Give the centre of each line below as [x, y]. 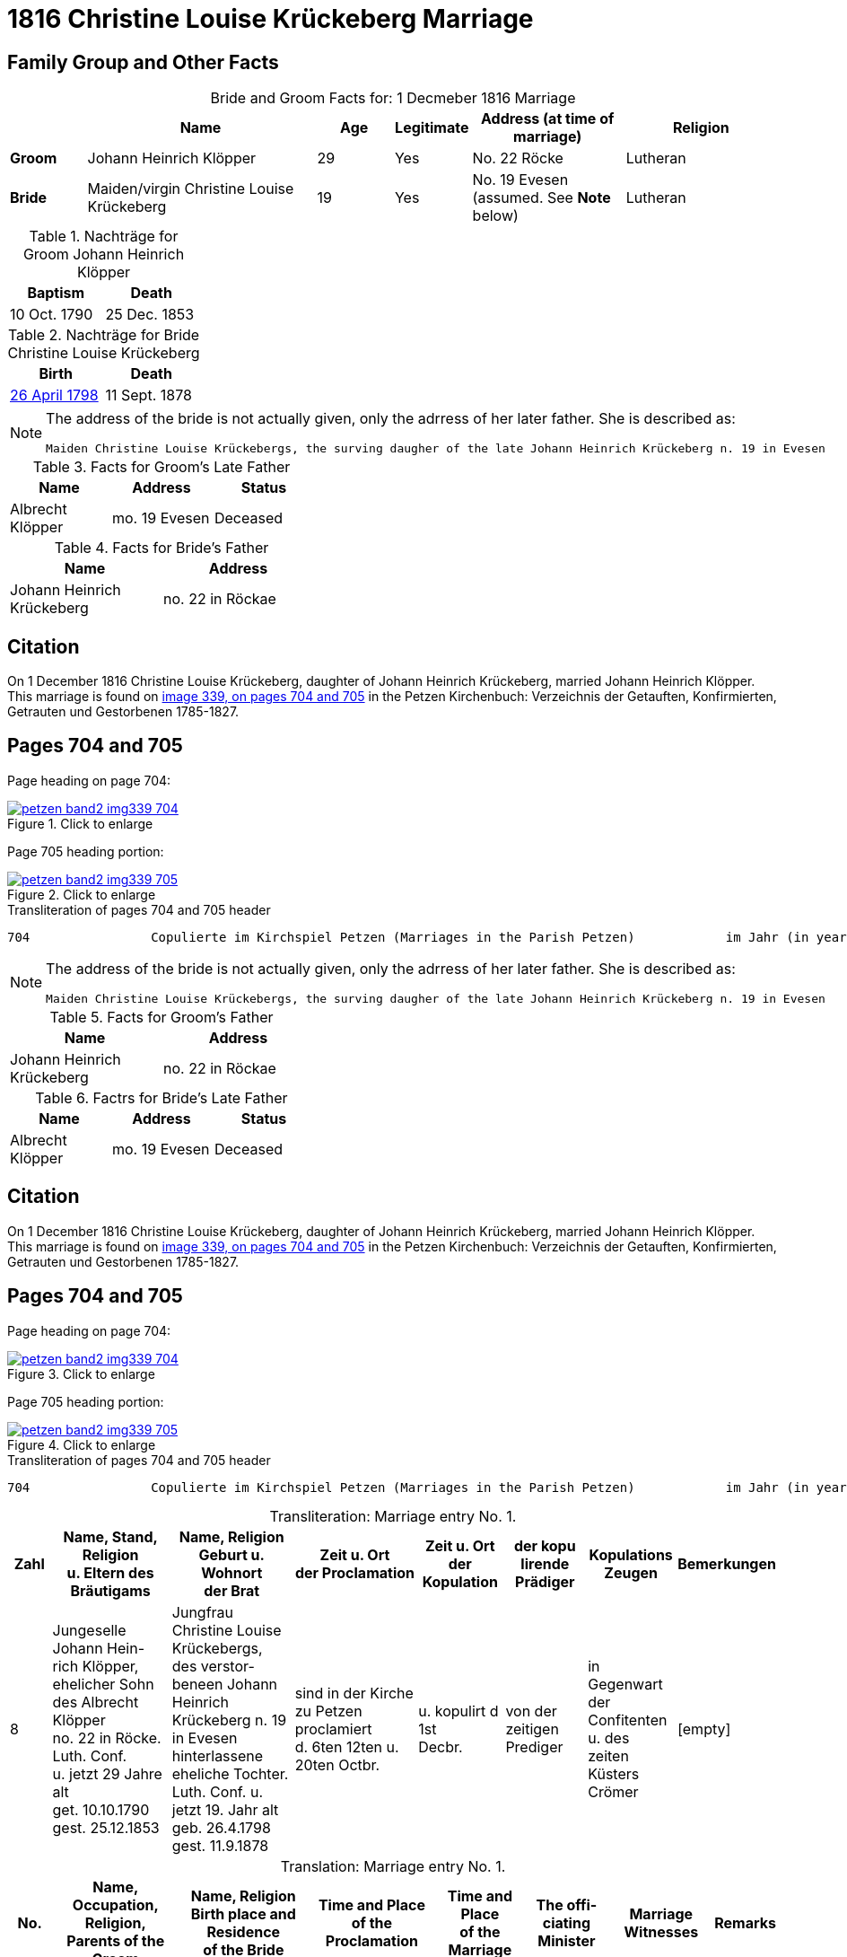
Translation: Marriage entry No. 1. [393, 1866]
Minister [567, 1940]
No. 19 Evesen [520, 180]
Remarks [745, 1922]
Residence [244, 1931]
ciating [567, 1922]
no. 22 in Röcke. [107, 1738]
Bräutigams [110, 1590]
